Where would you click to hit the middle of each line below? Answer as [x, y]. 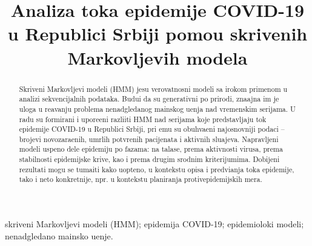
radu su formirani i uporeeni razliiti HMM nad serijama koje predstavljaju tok [143, 119]
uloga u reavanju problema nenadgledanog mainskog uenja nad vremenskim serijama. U [157, 108]
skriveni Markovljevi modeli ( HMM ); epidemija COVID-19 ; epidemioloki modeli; [154, 224]
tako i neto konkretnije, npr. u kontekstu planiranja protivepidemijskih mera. [141, 179]
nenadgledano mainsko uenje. [59, 235]
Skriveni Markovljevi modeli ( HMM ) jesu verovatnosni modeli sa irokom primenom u [153, 89]
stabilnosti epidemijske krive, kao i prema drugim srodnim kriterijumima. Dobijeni [149, 159]
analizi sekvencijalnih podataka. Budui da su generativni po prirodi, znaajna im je [149, 99]
